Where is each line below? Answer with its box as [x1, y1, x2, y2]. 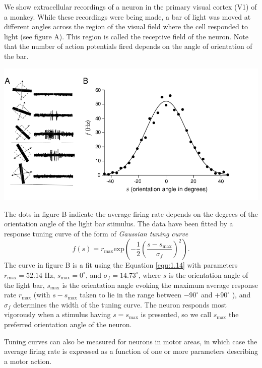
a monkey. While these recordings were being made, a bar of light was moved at [4, 11, 251, 22]
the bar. [4, 50, 29, 61]
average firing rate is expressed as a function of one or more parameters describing [4, 346, 258, 356]
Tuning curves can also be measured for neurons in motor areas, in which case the [4, 336, 257, 346]
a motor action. [4, 355, 52, 366]
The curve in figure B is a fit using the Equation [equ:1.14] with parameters [4, 260, 238, 270]
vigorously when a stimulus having [4, 309, 111, 320]
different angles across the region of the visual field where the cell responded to [4, 21, 248, 32]
